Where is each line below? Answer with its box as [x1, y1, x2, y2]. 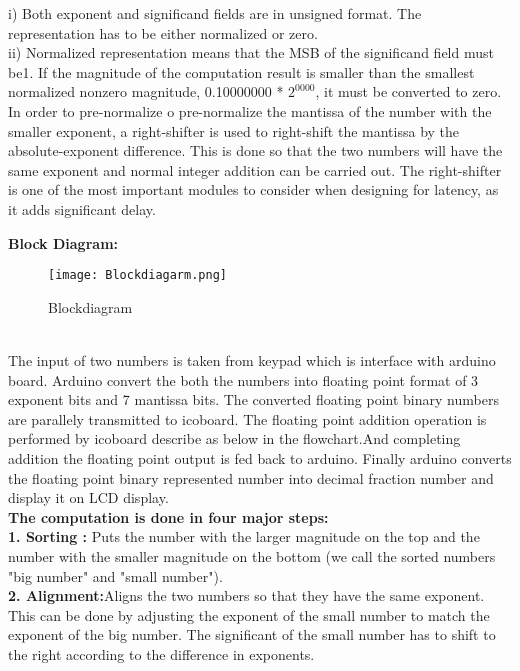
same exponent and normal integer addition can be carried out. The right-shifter [8, 159, 502, 180]
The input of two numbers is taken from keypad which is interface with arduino [8, 349, 496, 370]
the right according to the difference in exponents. [8, 643, 315, 664]
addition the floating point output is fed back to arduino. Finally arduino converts [8, 447, 512, 468]
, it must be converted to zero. [315, 81, 502, 102]
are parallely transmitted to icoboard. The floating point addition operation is [8, 408, 487, 429]
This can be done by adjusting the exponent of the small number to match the [8, 604, 490, 625]
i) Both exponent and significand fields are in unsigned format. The [8, 3, 422, 23]
